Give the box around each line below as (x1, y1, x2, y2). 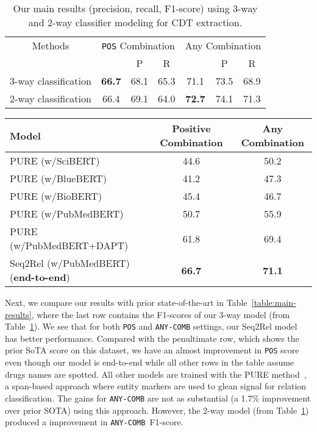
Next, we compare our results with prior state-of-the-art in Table (5, 296, 248, 308)
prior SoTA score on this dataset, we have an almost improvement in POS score (5, 344, 299, 356)
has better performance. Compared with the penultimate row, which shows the (5, 331, 299, 344)
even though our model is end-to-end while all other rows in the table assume (5, 356, 294, 369)
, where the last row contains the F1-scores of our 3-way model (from (31, 308, 290, 320)
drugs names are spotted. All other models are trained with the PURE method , (5, 367, 307, 380)
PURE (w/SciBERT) (10, 154, 100, 168)
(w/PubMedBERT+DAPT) (10, 238, 129, 252)
